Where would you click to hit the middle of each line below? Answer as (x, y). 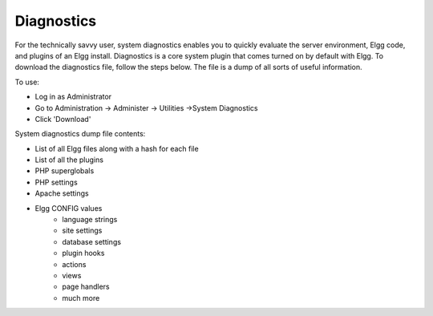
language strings (90, 220)
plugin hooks (83, 253)
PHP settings (56, 182)
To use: (27, 82)
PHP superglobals (65, 171)
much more (81, 298)
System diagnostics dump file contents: (80, 134)
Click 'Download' (63, 119)
